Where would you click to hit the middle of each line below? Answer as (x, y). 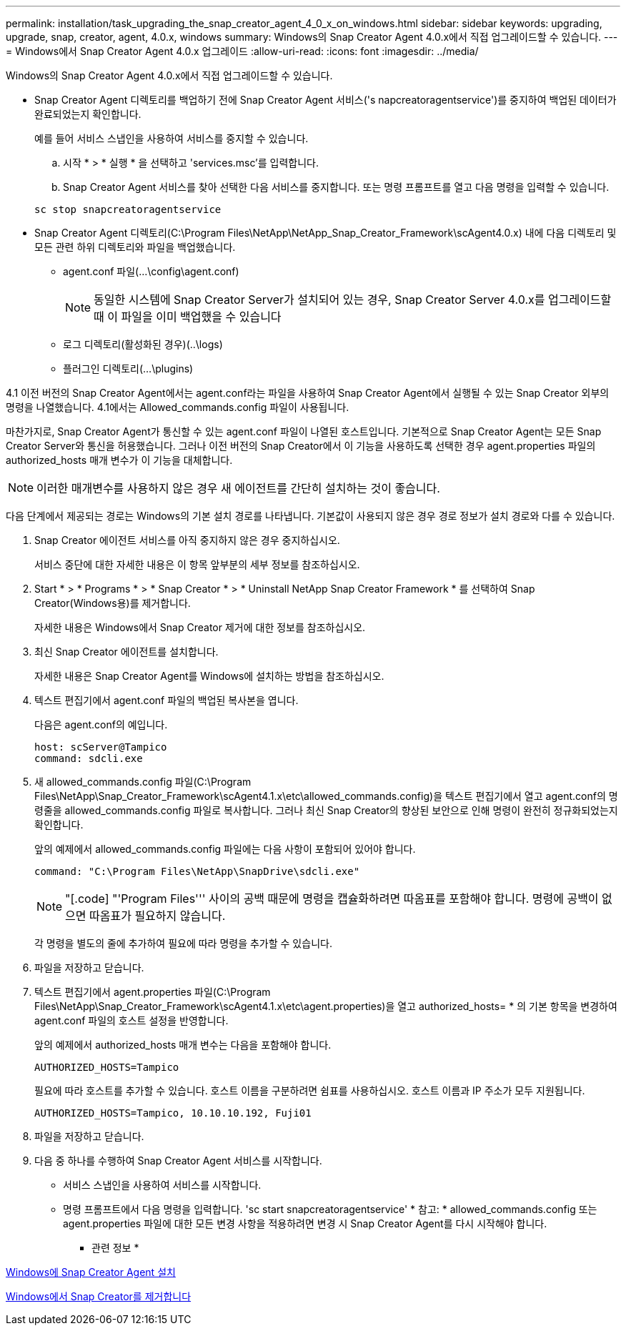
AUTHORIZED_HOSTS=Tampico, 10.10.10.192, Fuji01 (173, 1113)
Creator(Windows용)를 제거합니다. (113, 603)
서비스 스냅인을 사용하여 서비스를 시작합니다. (162, 1185)
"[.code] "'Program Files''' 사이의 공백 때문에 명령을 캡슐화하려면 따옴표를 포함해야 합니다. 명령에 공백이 (332, 899)
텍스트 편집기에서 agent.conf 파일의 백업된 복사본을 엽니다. (167, 700)
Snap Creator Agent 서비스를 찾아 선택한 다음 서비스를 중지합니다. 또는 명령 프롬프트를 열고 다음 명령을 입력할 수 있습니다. (336, 187)
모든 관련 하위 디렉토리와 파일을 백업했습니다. (135, 247)
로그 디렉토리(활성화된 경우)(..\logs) (143, 344)
